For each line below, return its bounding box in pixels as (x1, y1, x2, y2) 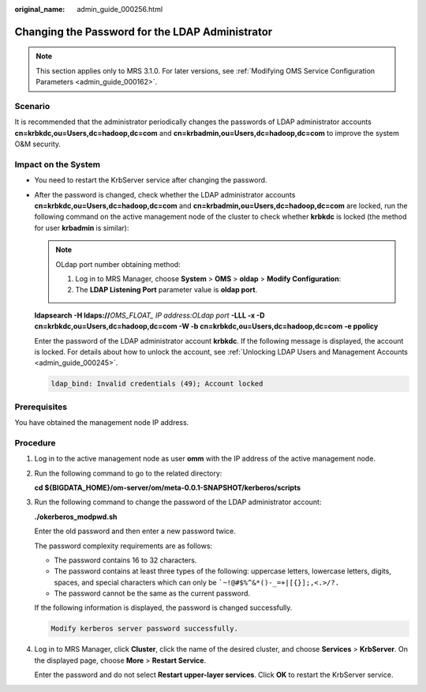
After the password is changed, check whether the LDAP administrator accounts (34, 190, 296, 199)
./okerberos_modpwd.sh (34, 512, 118, 521)
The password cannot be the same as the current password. (54, 589, 251, 598)
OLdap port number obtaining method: (55, 259, 181, 269)
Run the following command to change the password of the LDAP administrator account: (34, 498, 322, 507)
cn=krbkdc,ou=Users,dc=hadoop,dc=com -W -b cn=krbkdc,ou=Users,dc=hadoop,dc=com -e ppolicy (34, 322, 379, 331)
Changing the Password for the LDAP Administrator (14, 24, 273, 39)
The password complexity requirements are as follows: (34, 541, 213, 551)
